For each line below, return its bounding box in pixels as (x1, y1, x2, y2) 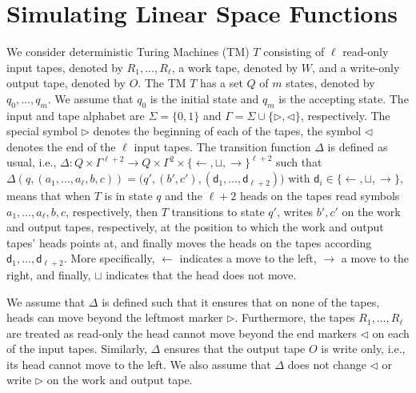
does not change (287, 355, 366, 372)
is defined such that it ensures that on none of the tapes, (102, 293, 380, 310)
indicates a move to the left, (179, 250, 317, 267)
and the (165, 187, 202, 204)
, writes (276, 203, 314, 219)
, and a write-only (312, 58, 400, 75)
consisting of (263, 43, 325, 60)
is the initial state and (150, 90, 259, 106)
